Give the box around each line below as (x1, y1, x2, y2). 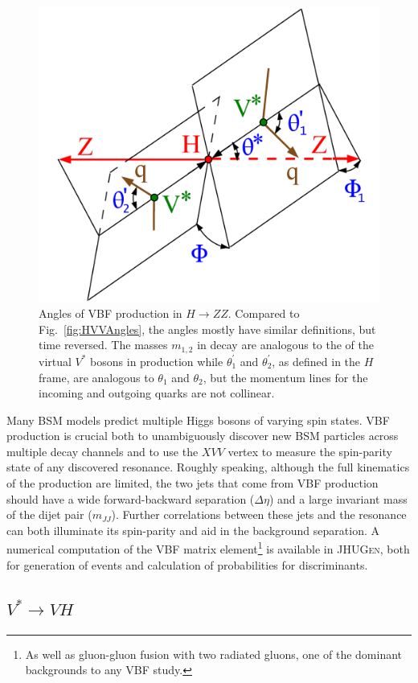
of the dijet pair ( (6, 506, 92, 523)
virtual (39, 352, 72, 369)
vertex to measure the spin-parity (227, 442, 392, 459)
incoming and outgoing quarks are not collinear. (39, 385, 275, 401)
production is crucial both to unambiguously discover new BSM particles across (6, 427, 399, 444)
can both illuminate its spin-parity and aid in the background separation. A (6, 521, 379, 538)
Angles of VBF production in (39, 305, 182, 322)
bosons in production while (90, 352, 223, 369)
